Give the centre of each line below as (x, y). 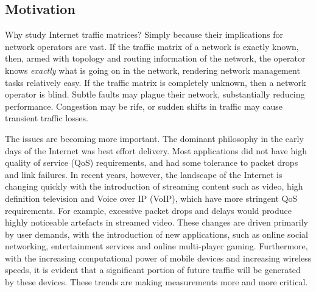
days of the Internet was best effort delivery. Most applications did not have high (156, 150)
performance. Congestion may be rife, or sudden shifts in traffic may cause (144, 106)
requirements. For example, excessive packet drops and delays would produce (148, 210)
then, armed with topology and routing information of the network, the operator (155, 58)
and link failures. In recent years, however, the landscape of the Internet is (144, 174)
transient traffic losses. (47, 118)
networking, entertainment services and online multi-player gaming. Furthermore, (156, 246)
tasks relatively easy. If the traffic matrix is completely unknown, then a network (156, 82)
